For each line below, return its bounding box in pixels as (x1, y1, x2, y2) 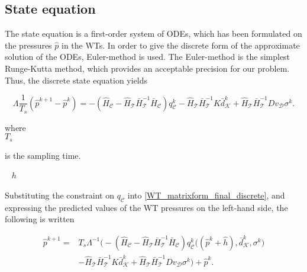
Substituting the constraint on (5, 188, 114, 201)
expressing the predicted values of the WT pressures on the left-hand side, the (5, 201, 288, 213)
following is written (5, 213, 75, 225)
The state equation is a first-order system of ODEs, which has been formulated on (5, 27, 302, 40)
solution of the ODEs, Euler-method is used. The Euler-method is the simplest (5, 50, 290, 63)
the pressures (5, 39, 52, 51)
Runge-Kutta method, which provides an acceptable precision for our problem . (5, 62, 290, 74)
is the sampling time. (5, 149, 81, 161)
